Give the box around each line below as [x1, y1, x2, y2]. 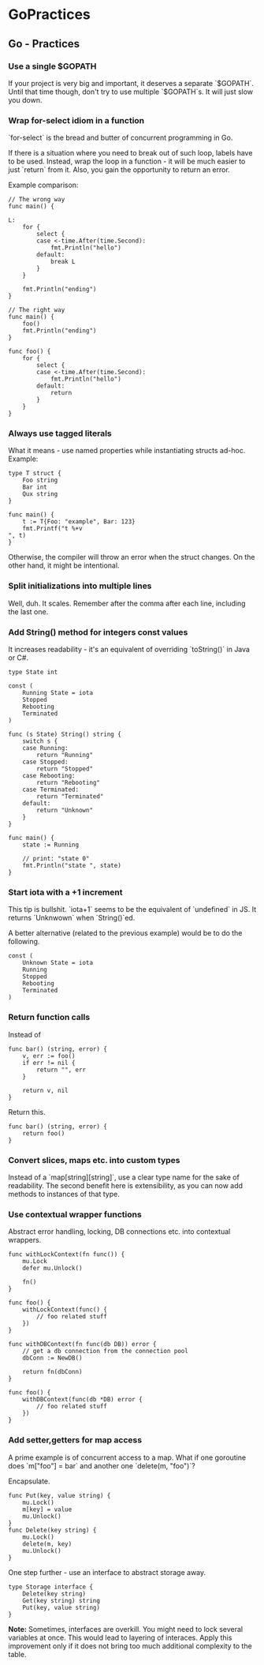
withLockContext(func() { [22, 1306, 108, 1314]
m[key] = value [22, 1506, 73, 1513]
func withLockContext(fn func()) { [8, 1251, 125, 1258]
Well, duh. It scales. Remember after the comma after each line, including [8, 598, 246, 608]
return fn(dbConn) [22, 1368, 83, 1376]
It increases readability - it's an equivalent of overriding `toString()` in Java [8, 645, 251, 654]
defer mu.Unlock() [22, 1265, 83, 1273]
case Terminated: [22, 786, 80, 794]
